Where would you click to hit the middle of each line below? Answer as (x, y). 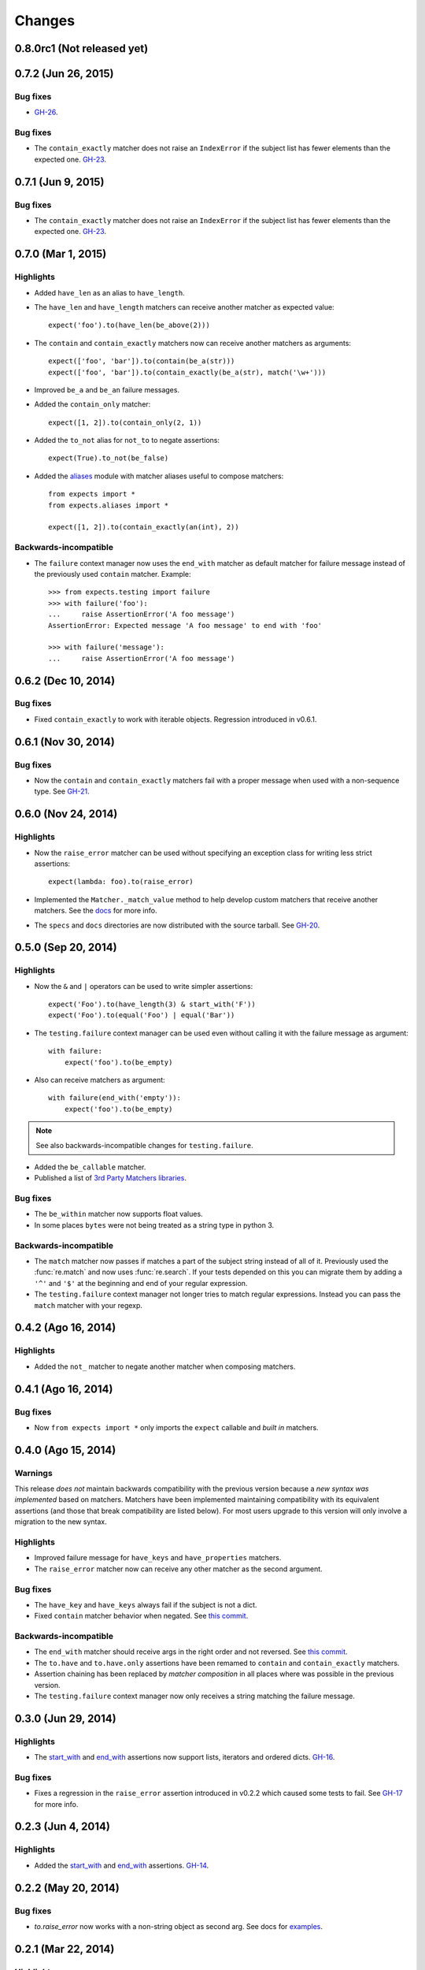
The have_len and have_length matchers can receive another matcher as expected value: (184, 307)
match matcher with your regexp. (89, 1305)
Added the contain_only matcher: (92, 404)
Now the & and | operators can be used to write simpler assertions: (144, 986)
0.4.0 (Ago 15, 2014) (65, 1450)
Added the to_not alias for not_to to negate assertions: (127, 440)
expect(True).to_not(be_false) (109, 458)
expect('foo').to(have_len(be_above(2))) (129, 325)
